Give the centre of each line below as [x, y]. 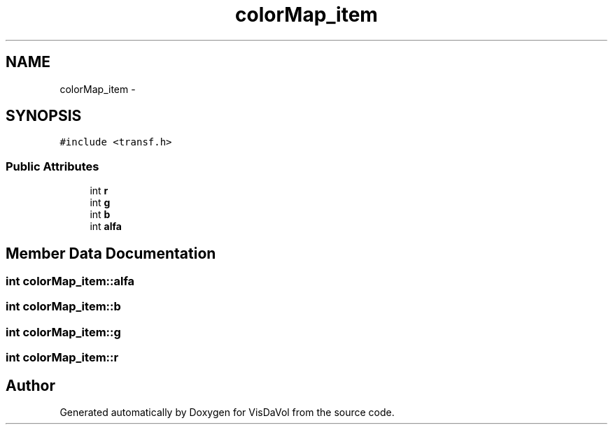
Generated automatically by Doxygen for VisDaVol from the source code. [227, 412]
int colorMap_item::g [63, 332]
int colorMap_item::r [62, 358]
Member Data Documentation [111, 253]
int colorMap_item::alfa [70, 281]
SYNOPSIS [44, 116]
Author [30, 385]
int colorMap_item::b [63, 307]
